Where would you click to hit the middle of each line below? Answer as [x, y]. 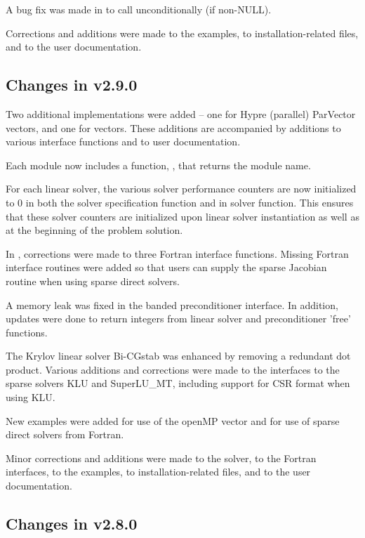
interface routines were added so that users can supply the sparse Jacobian [166, 267]
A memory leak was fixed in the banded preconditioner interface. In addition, [172, 304]
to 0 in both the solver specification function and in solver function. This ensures [180, 202]
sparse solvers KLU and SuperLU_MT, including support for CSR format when [178, 383]
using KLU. [31, 397]
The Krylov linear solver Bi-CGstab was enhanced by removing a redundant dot [178, 356]
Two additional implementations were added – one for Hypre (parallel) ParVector [181, 113]
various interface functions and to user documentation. [123, 142]
